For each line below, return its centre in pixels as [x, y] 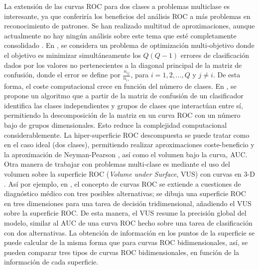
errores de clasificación [215, 55]
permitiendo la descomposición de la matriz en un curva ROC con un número [122, 115]
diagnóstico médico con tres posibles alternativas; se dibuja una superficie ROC [125, 193]
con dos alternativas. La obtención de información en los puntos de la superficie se [129, 232]
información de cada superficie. [51, 262]
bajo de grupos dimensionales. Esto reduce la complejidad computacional [116, 125]
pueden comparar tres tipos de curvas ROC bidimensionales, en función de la [122, 252]
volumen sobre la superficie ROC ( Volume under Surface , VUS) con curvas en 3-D [129, 173]
